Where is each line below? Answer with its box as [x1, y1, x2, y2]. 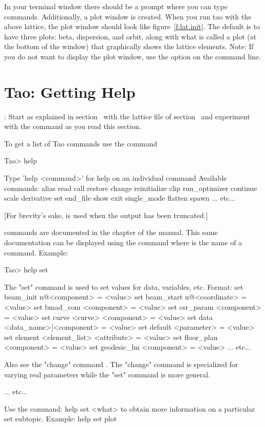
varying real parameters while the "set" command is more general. [4, 369, 210, 379]
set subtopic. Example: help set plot [4, 413, 117, 424]
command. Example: [4, 247, 69, 258]
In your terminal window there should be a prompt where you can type [4, 1, 228, 11]
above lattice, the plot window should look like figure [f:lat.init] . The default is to [4, 21, 260, 32]
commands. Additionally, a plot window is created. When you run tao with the [4, 11, 252, 22]
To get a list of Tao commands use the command [4, 138, 158, 148]
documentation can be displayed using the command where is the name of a [4, 237, 242, 248]
